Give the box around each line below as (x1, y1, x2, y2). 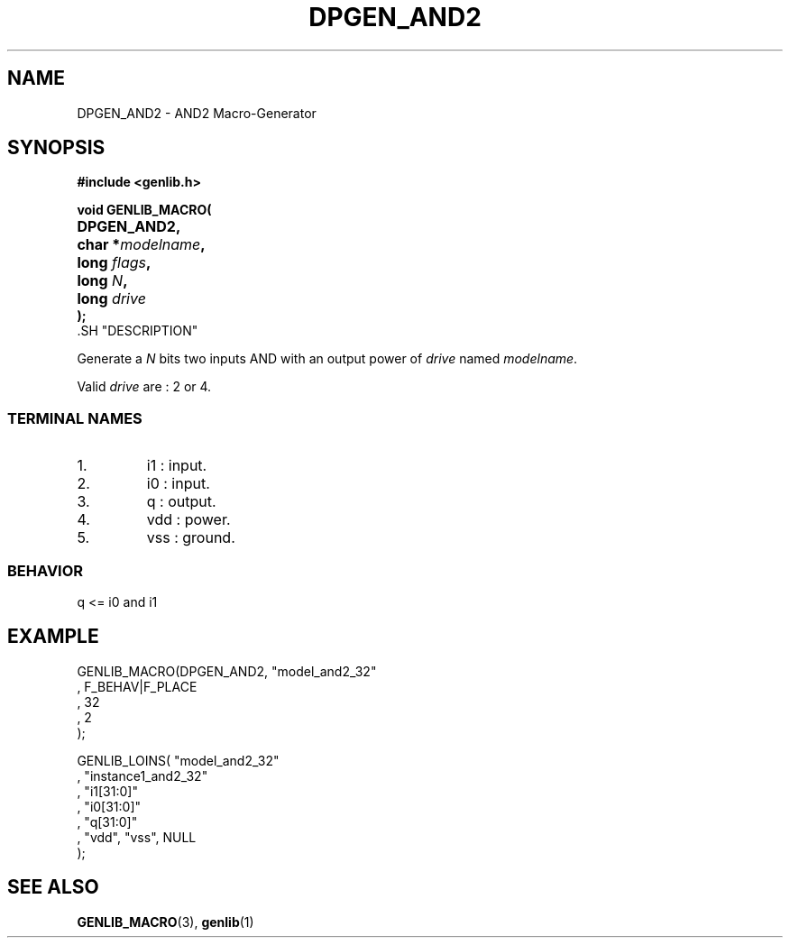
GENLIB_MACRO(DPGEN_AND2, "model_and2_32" (77, 663, 377, 679)
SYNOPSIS (7, 136, 106, 160)
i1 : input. (146, 456, 207, 475)
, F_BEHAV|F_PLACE (77, 678, 197, 694)
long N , (77, 271, 128, 290)
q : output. (146, 492, 216, 511)
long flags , (77, 253, 152, 272)
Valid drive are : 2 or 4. (77, 379, 212, 395)
